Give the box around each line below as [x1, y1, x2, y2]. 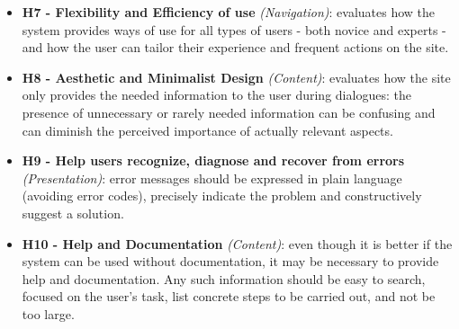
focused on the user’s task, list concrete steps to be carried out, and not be [22, 287, 436, 306]
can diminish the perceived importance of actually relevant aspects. [22, 120, 393, 139]
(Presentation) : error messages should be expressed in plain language [22, 168, 402, 187]
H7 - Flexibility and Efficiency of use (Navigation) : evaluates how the [22, 3, 436, 21]
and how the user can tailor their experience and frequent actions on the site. [22, 38, 449, 57]
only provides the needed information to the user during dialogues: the [22, 85, 411, 104]
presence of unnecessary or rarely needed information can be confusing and [22, 102, 436, 121]
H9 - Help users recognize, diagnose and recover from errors [22, 151, 405, 170]
